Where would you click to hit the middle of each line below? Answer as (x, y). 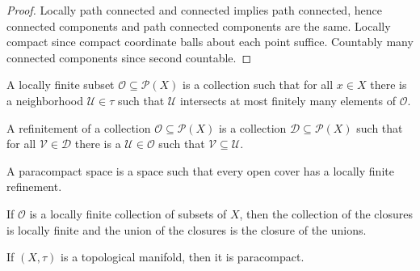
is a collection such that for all (258, 85)
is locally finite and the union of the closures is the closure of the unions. (187, 229)
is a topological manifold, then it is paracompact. (183, 257)
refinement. (34, 186)
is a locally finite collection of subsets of (128, 213)
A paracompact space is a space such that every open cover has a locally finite (200, 170)
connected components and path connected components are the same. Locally (199, 25)
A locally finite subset (61, 85)
